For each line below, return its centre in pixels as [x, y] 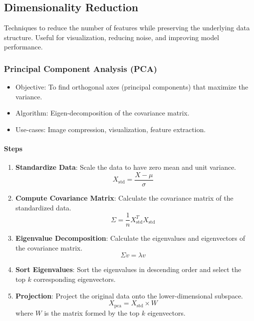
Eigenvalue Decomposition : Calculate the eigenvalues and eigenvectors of [130, 238]
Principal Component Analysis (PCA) [81, 68]
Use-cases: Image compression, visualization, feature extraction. [111, 129]
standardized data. [43, 207]
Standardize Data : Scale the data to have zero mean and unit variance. [126, 167]
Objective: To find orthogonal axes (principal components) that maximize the [132, 87]
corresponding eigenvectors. [75, 279]
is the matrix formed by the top [92, 312]
